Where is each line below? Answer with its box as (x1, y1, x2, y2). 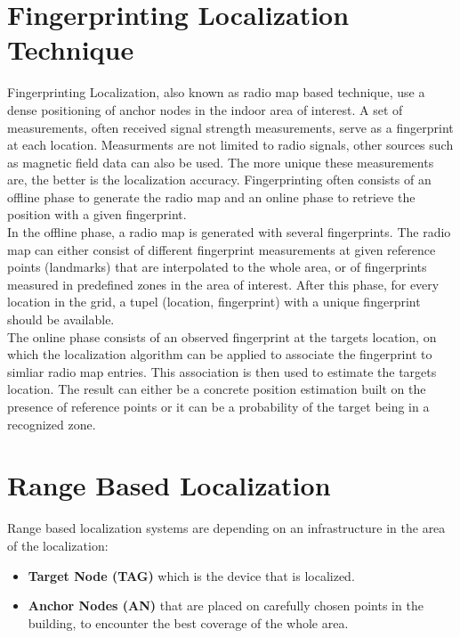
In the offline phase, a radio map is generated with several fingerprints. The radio (7, 223, 451, 241)
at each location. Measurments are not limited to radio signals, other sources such (7, 135, 454, 154)
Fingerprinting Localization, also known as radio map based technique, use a (7, 83, 425, 102)
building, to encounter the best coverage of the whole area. (28, 613, 349, 632)
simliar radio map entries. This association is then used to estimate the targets (7, 362, 437, 380)
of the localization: (7, 536, 109, 554)
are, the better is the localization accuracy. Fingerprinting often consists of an (7, 170, 432, 189)
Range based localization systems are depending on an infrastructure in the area (7, 519, 446, 537)
